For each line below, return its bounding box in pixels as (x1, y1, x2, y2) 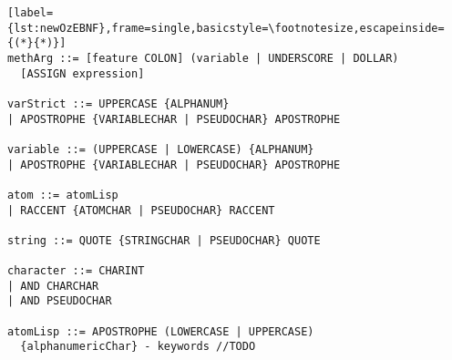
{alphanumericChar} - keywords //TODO (20, 340, 256, 354)
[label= (7, 6, 54, 19)
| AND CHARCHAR (7, 279, 99, 293)
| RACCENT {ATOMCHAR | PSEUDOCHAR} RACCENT (7, 203, 275, 217)
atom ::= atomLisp (7, 188, 118, 201)
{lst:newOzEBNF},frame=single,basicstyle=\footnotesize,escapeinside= (7, 21, 445, 35)
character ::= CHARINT (7, 264, 145, 278)
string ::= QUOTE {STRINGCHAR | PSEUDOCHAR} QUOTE (7, 233, 321, 247)
